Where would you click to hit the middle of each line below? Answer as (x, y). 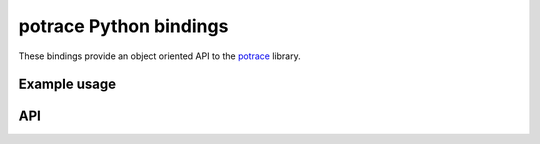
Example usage (67, 84)
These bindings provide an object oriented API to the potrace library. (159, 56)
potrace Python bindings (123, 26)
